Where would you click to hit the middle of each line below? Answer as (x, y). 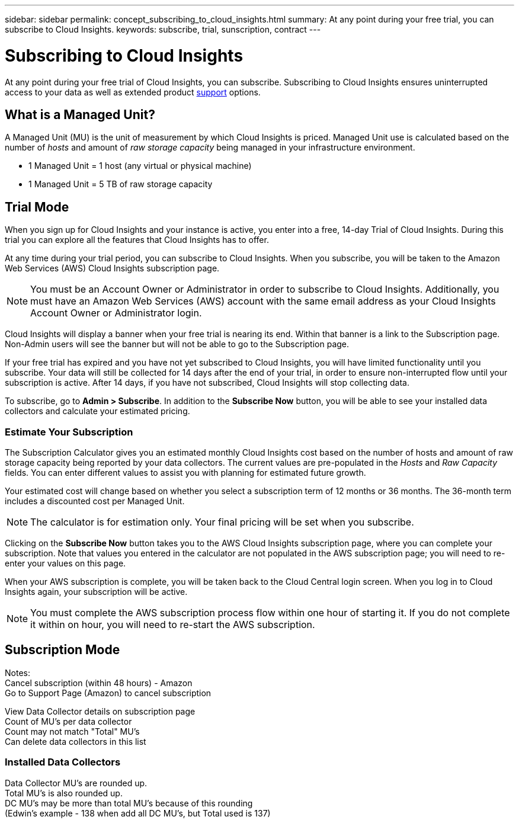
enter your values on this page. (65, 563)
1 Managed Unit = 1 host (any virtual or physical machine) (140, 166)
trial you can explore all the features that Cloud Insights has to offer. (137, 240)
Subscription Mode (63, 650)
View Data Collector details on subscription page (100, 711)
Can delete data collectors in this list (76, 741)
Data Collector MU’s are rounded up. (76, 783)
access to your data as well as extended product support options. (133, 92)
